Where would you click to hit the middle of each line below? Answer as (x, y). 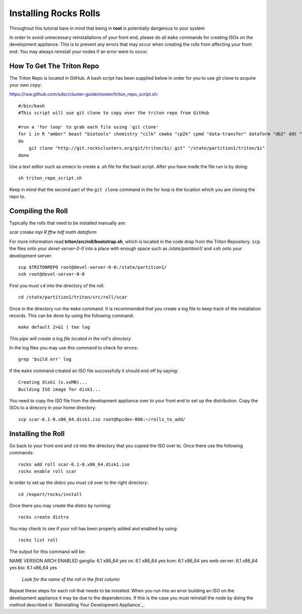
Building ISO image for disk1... (59, 389)
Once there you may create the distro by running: (60, 506)
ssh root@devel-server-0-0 (52, 274)
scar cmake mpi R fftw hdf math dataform (53, 232)
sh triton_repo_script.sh (50, 178)
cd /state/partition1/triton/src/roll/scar (73, 297)
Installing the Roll (37, 434)
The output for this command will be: (47, 551)
